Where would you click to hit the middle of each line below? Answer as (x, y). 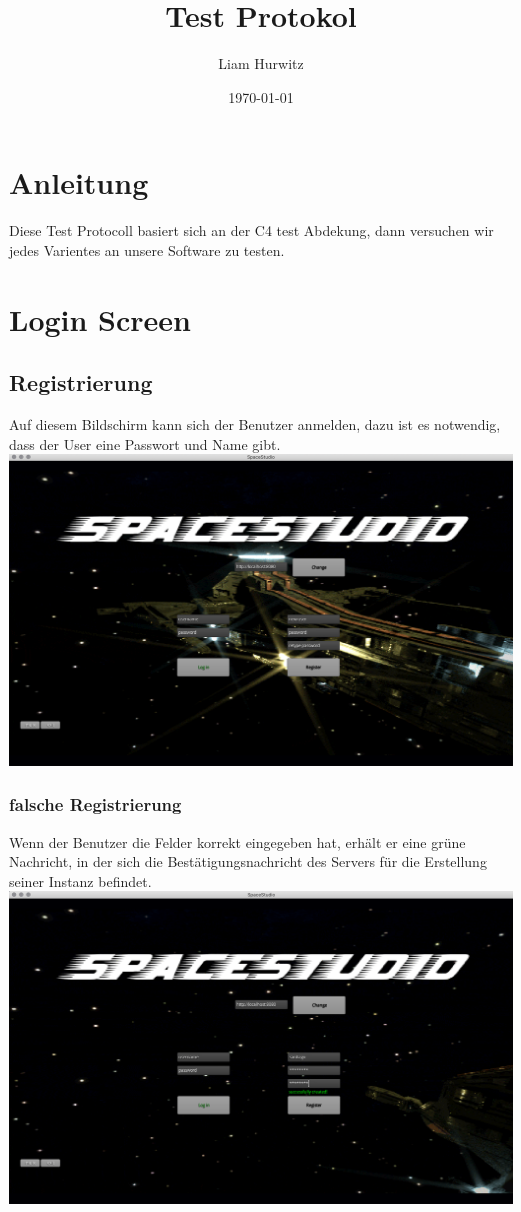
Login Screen (100, 318)
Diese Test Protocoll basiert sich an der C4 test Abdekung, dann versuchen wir (251, 230)
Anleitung (79, 182)
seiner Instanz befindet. (80, 880)
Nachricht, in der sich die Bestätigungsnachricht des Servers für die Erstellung (248, 861)
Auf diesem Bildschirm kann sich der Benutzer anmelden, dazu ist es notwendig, (255, 424)
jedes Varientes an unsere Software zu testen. (147, 249)
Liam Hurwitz (261, 63)
